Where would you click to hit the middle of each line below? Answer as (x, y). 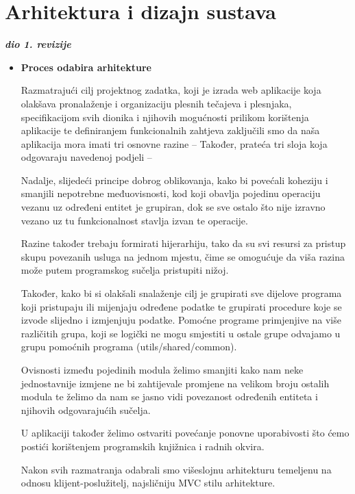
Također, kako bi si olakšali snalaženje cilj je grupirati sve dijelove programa (181, 293)
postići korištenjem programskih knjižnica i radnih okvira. (143, 446)
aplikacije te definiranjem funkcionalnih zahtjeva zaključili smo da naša (170, 130)
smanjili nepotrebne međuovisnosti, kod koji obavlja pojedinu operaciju (171, 193)
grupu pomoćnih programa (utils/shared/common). (129, 347)
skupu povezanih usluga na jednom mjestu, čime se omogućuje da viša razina (183, 256)
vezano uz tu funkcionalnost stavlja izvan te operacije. (134, 220)
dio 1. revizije (38, 44)
